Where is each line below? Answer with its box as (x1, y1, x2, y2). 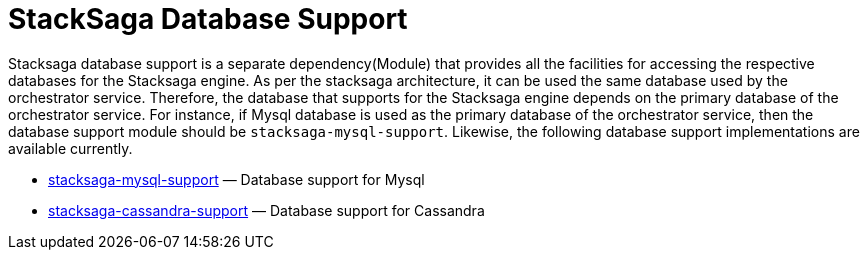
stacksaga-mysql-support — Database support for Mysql (48, 170, 425, 188)
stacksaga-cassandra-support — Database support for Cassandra (48, 201, 485, 219)
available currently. (8, 139, 133, 157)
